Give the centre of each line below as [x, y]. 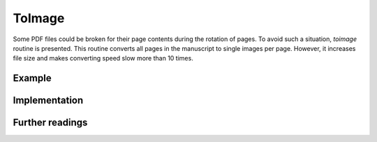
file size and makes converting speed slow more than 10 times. [103, 58]
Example [32, 78]
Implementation [48, 101]
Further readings [50, 123]
